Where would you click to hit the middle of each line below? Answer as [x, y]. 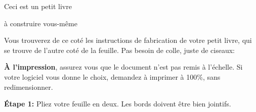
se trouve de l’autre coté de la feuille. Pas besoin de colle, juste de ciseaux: [119, 50]
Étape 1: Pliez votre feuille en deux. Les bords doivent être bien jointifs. [118, 104]
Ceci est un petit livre [38, 6]
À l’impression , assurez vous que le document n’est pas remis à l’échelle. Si [123, 67]
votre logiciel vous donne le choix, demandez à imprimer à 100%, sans [112, 76]
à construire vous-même [41, 23]
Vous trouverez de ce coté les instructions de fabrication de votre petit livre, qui [128, 40]
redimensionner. [29, 87]
